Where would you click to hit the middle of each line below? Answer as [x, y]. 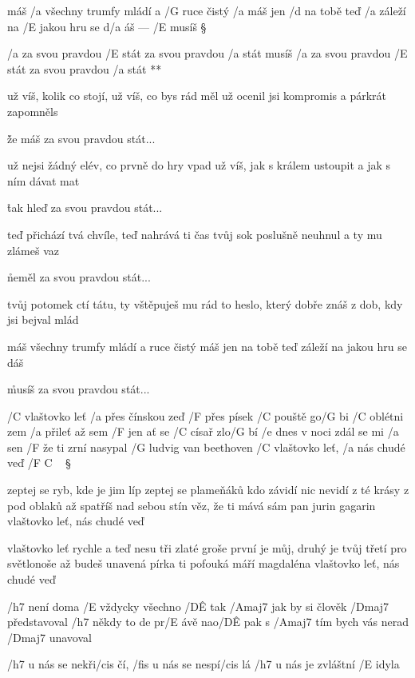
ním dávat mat [43, 180]
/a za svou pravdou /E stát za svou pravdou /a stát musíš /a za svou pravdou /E [207, 53]
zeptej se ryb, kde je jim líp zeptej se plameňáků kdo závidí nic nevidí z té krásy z [208, 490]
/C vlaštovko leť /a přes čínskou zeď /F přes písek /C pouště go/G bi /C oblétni [206, 415]
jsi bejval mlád [43, 319]
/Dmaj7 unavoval [49, 637]
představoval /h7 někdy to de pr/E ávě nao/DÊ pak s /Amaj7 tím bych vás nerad [208, 622]
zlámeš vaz [33, 250]
